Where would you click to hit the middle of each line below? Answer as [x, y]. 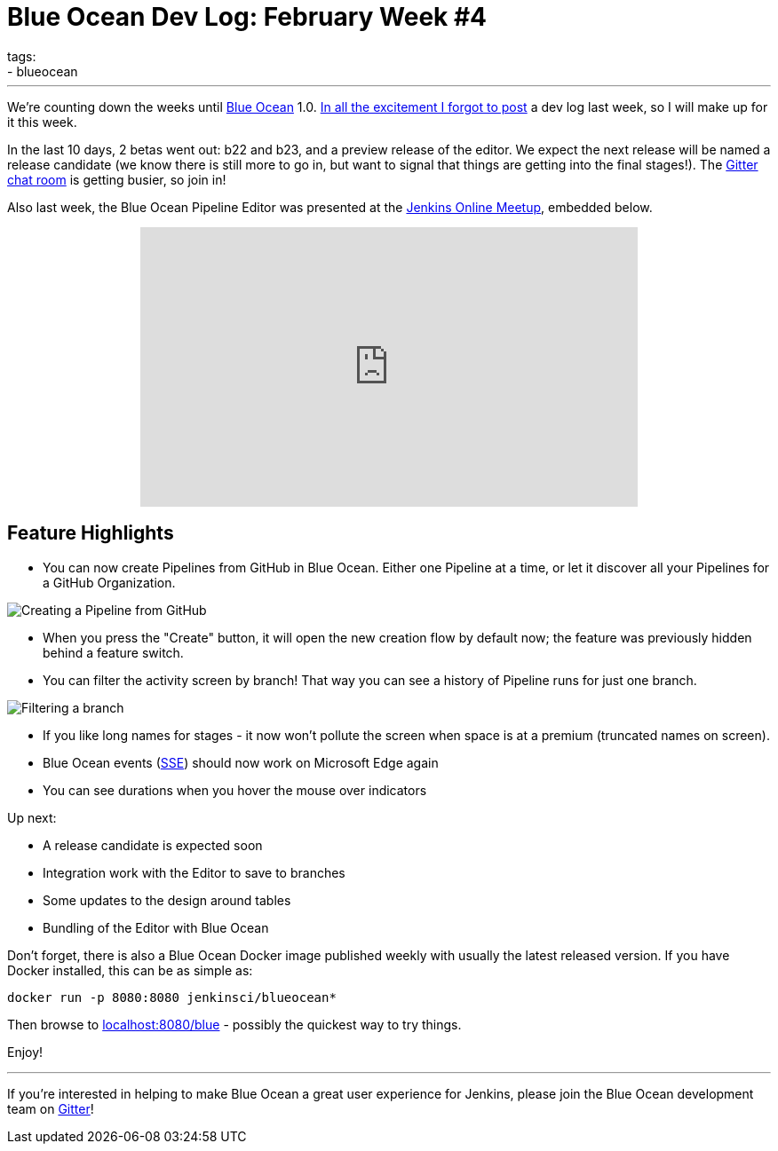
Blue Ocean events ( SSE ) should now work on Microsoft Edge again [241, 762]
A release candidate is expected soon [153, 845]
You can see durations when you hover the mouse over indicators [235, 790]
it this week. [42, 122]
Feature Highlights [91, 533]
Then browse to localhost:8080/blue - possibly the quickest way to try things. [234, 1024]
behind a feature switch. [113, 652]
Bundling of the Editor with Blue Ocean [156, 927]
